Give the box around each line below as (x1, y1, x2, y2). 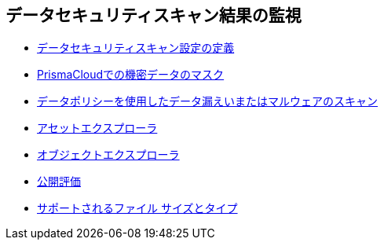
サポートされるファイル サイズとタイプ (37, 201, 238, 215)
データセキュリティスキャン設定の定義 (37, 41, 235, 55)
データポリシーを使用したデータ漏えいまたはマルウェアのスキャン (37, 94, 378, 108)
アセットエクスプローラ (37, 121, 158, 135)
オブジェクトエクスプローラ (37, 148, 180, 162)
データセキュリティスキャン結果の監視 (5, 6, 302, 25)
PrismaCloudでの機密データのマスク (37, 68, 225, 82)
